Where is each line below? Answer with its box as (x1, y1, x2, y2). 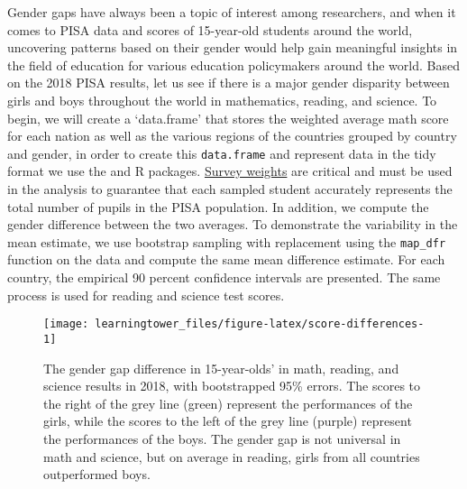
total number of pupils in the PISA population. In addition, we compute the (7, 197, 429, 216)
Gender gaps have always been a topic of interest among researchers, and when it (7, 3, 456, 21)
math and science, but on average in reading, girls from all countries (43, 447, 420, 466)
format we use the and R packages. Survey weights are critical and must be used (7, 161, 453, 180)
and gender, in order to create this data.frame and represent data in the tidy (7, 143, 436, 162)
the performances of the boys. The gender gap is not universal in (43, 429, 401, 447)
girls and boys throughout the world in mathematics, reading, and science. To (7, 90, 437, 109)
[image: (43, 318, 89, 331)
